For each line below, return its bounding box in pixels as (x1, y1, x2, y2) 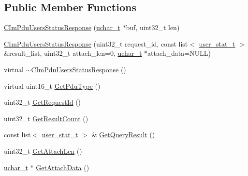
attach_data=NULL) (147, 48, 211, 58)
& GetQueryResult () (91, 129, 155, 140)
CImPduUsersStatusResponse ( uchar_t (4, 22, 120, 32)
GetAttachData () (36, 162, 89, 172)
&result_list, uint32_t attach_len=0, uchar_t (4, 48, 142, 58)
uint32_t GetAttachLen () (4, 145, 82, 156)
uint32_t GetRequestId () (4, 97, 81, 107)
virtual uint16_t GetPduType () (4, 80, 101, 91)
